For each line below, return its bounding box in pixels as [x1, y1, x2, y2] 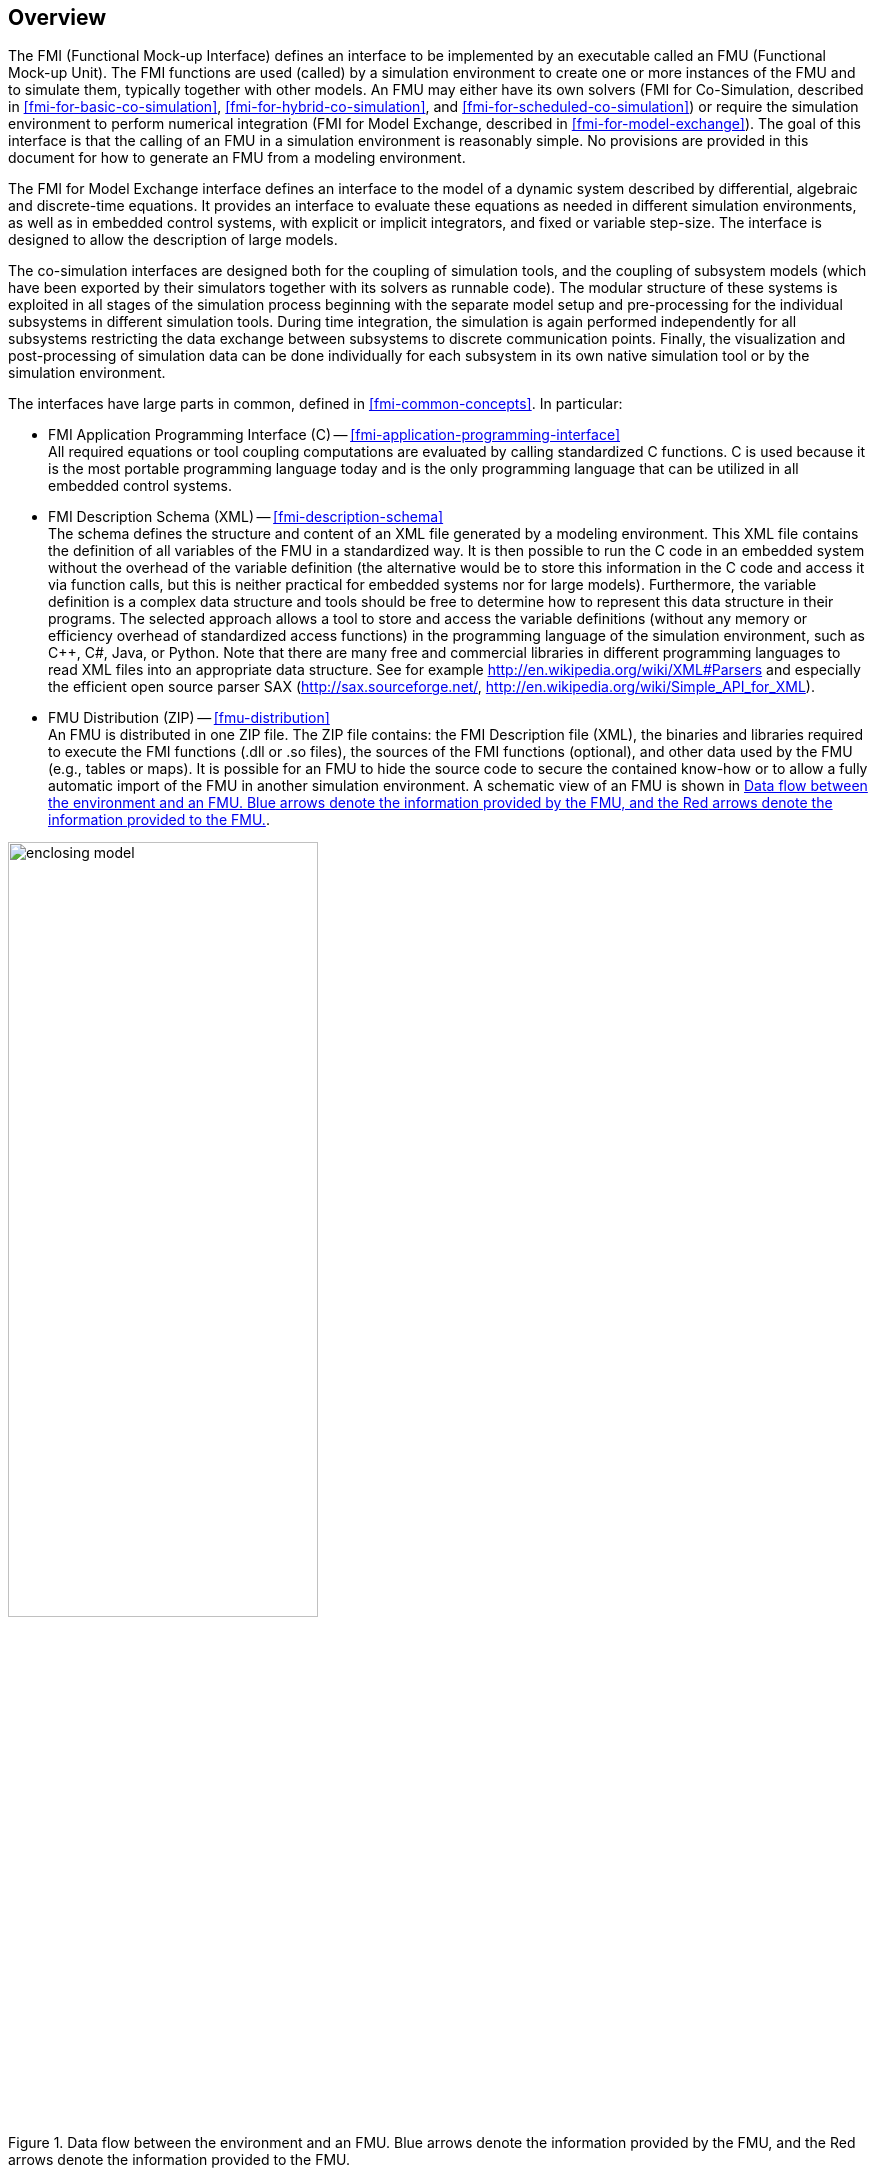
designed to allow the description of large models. [8, 231, 338, 249]
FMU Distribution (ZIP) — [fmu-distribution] [48, 709, 330, 727]
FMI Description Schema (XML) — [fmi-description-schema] [48, 508, 444, 526]
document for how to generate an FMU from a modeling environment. [8, 149, 466, 167]
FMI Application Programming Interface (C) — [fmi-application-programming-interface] [48, 426, 621, 444]
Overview [8, 5, 107, 30]
